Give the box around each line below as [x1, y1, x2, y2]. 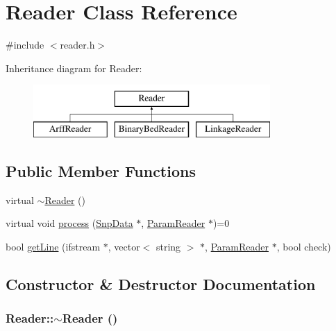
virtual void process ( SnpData [6, 216, 133, 230]
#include [6, 37, 44, 52]
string [156, 239, 181, 253]
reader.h [60, 37, 95, 52]
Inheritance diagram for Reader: [6, 60, 142, 75]
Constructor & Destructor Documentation [6, 273, 316, 294]
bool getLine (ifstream [6, 239, 101, 253]
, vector [108, 239, 140, 253]
